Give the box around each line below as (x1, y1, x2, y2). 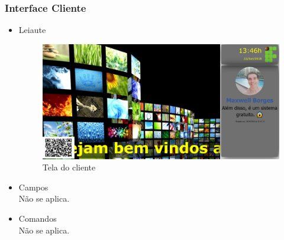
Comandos (18, 212, 57, 224)
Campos (18, 180, 49, 193)
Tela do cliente (42, 161, 96, 173)
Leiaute (18, 24, 46, 36)
